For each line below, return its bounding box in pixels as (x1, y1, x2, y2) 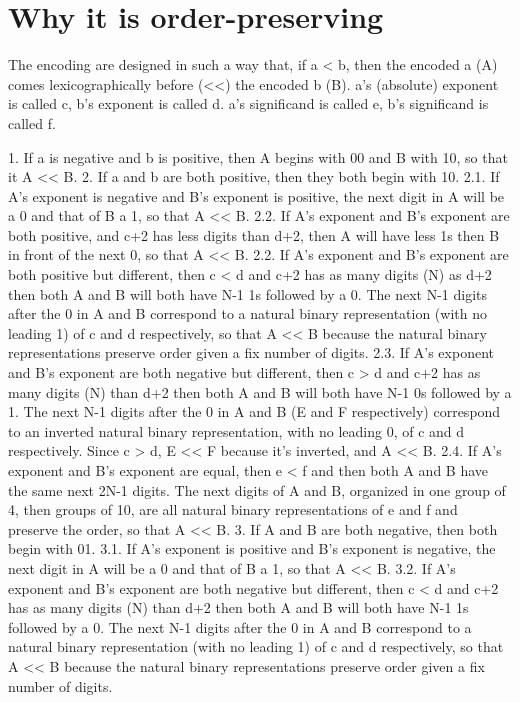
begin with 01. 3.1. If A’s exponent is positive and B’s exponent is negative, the (8, 538, 496, 559)
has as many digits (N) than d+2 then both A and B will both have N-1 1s (8, 597, 469, 618)
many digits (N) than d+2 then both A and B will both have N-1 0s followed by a (8, 381, 512, 402)
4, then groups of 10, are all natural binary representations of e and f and (8, 499, 458, 520)
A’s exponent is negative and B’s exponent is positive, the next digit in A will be (8, 185, 505, 206)
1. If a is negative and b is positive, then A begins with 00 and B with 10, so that (8, 146, 508, 167)
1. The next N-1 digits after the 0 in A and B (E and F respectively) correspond (8, 401, 501, 422)
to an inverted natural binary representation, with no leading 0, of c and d (8, 420, 465, 441)
